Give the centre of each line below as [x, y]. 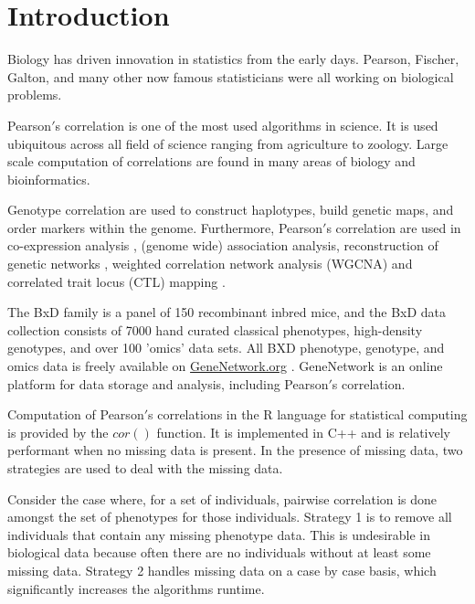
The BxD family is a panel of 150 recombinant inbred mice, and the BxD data [227, 312]
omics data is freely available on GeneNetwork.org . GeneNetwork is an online [225, 366]
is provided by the [58, 432]
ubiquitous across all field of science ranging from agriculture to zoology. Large [228, 143]
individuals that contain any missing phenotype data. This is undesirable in [219, 534]
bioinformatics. [49, 179]
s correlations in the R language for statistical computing [308, 414]
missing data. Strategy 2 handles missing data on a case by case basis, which [222, 570]
